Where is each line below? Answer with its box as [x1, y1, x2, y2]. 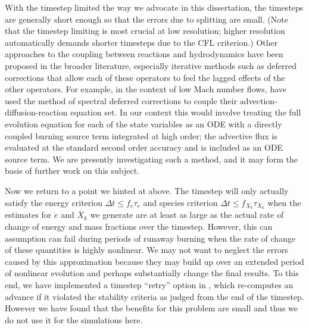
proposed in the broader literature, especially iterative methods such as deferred [5, 59, 296, 71]
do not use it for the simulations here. [5, 313, 143, 326]
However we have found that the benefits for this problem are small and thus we [5, 302, 298, 314]
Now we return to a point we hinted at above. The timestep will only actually [5, 184, 289, 196]
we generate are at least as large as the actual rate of [90, 208, 284, 221]
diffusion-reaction [5, 106, 68, 118]
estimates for [5, 208, 52, 221]
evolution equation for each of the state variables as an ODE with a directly [5, 117, 282, 130]
